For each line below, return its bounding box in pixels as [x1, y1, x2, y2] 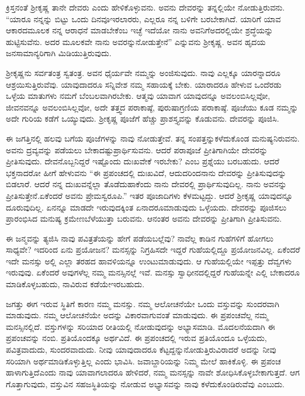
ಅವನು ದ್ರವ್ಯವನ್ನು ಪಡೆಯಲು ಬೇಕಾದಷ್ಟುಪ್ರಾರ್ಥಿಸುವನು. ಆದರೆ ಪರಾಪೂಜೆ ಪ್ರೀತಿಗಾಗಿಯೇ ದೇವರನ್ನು [6, 143, 268, 156]
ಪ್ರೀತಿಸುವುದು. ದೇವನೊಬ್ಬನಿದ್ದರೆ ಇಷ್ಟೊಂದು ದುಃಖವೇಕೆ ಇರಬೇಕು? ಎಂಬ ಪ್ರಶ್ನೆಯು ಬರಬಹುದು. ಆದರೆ [6, 155, 279, 167]
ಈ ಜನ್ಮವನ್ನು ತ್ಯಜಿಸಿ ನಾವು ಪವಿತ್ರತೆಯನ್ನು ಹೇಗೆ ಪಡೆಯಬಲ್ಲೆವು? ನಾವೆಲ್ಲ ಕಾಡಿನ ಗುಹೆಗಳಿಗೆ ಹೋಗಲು [6, 232, 273, 244]
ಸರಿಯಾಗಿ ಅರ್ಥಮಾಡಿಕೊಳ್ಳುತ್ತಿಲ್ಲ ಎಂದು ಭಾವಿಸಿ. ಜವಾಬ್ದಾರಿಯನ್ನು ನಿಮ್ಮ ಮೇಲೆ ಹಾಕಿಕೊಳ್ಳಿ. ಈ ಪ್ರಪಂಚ [6, 354, 281, 367]
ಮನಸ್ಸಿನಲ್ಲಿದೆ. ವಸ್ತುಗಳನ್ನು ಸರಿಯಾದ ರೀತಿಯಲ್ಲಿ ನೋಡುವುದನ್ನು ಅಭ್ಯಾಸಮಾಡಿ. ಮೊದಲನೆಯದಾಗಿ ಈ [6, 320, 275, 332]
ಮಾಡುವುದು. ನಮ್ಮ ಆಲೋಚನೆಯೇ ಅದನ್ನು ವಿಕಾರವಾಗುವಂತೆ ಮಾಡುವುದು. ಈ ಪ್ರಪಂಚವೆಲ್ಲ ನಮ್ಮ [6, 309, 268, 321]
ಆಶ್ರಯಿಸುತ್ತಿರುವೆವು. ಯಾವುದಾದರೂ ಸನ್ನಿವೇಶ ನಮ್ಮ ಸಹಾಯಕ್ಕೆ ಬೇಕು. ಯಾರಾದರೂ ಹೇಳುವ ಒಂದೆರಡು [6, 78, 282, 90]
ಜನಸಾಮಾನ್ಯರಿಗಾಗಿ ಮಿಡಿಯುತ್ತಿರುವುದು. [6, 47, 112, 59]
